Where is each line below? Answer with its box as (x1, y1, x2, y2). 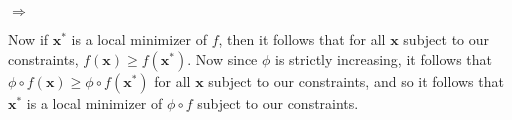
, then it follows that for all (218, 29, 386, 49)
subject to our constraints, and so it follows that (208, 70, 504, 91)
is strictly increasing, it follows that (275, 48, 493, 69)
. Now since (187, 48, 258, 69)
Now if (8, 29, 49, 49)
